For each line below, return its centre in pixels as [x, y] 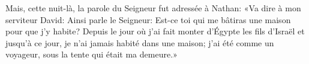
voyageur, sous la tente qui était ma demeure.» [91, 54]
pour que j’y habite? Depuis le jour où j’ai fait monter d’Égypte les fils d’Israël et [155, 31]
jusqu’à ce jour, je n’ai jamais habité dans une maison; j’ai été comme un [140, 42]
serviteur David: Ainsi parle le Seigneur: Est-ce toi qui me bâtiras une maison [148, 19]
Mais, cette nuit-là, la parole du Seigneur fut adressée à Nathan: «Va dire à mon [153, 8]
